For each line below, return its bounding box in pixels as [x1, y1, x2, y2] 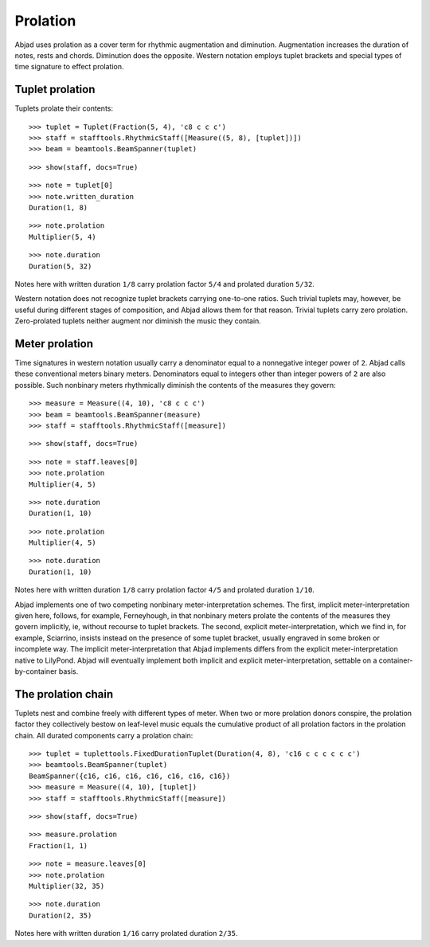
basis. [58, 666, 79, 676]
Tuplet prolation [14, 83, 96, 96]
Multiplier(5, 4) [29, 232, 96, 241]
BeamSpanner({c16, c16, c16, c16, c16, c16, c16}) [29, 771, 231, 781]
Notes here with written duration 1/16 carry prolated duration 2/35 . [14, 929, 238, 938]
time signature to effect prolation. [14, 62, 124, 72]
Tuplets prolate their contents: [14, 104, 114, 113]
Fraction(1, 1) [29, 841, 88, 850]
